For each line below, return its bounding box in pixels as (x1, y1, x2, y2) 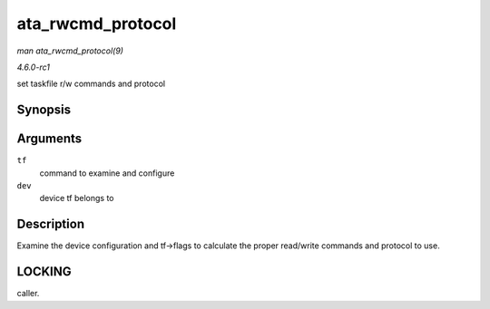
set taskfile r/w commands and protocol (16, 78, 166, 90)
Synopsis (16, 102, 72, 118)
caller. (16, 288, 40, 299)
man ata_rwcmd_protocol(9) (16, 45, 124, 56)
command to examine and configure (39, 168, 175, 179)
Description (16, 217, 85, 232)
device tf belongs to (39, 193, 114, 204)
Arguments (16, 131, 83, 147)
